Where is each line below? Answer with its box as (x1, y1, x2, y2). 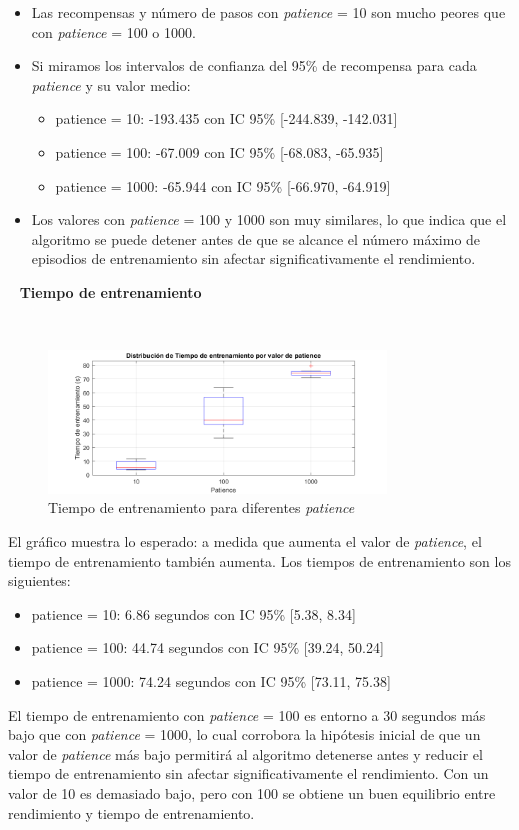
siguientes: (8, 570, 71, 591)
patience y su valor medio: (31, 74, 191, 95)
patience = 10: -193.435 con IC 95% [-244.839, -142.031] (55, 108, 398, 129)
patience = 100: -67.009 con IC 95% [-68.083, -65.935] (55, 141, 384, 162)
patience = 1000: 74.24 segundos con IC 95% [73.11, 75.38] (31, 671, 391, 692)
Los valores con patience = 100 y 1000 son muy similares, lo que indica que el (31, 209, 507, 230)
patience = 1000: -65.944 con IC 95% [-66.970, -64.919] (55, 175, 391, 196)
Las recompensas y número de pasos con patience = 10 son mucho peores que (31, 2, 506, 22)
